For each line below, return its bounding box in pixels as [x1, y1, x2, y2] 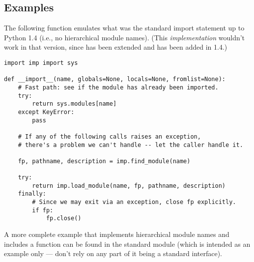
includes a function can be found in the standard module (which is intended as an [4, 238, 251, 249]
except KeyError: [18, 108, 75, 116]
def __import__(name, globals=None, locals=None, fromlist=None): [4, 76, 226, 83]
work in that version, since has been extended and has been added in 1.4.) [4, 42, 227, 52]
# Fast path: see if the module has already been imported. [18, 84, 219, 91]
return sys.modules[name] [32, 100, 117, 108]
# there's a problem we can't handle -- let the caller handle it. [18, 141, 243, 148]
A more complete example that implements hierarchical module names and [4, 229, 229, 239]
